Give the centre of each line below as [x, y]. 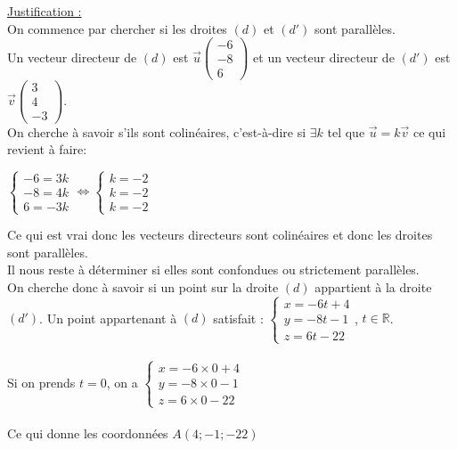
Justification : [45, 11]
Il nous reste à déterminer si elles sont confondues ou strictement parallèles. [213, 269]
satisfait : [238, 318]
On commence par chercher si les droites [117, 28]
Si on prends [41, 382]
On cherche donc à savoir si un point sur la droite [143, 287]
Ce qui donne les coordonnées [88, 433]
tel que [346, 131]
